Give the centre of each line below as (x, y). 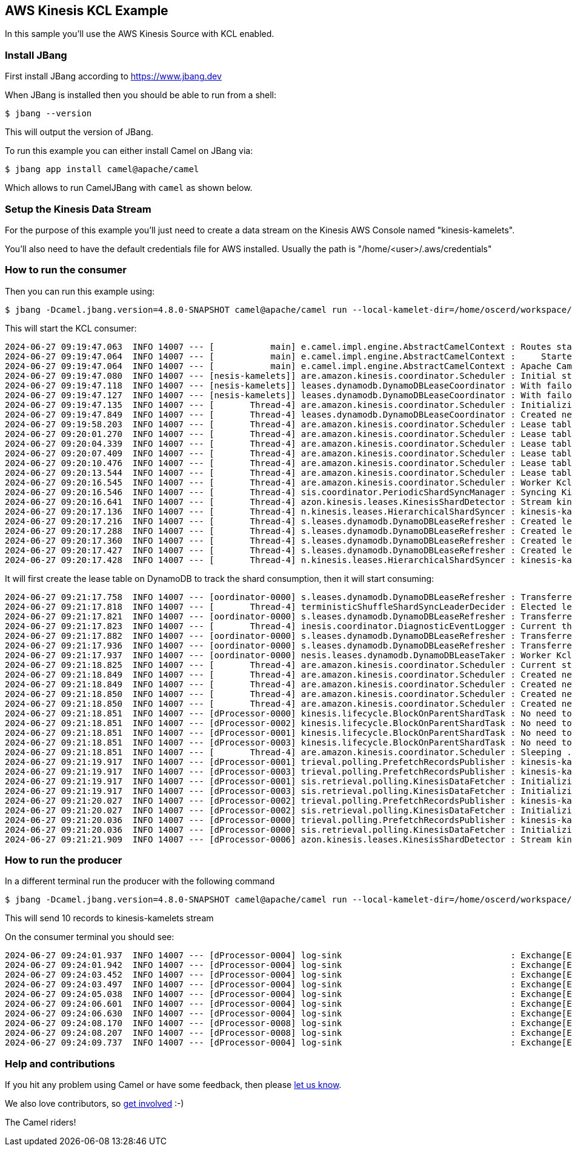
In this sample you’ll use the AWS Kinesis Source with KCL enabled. (140, 34)
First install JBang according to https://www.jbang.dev (113, 76)
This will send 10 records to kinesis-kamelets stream (109, 918)
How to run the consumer (66, 270)
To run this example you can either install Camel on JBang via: (129, 151)
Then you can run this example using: (80, 291)
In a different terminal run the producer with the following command (140, 881)
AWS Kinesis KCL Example (87, 11)
